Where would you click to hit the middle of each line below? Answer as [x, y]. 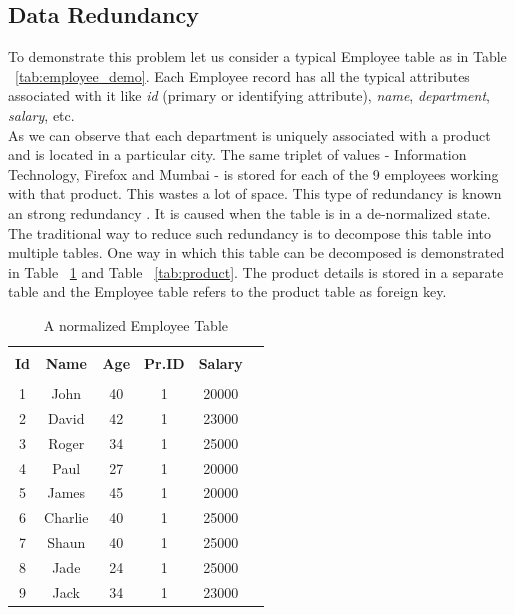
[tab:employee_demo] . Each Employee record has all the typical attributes [242, 75]
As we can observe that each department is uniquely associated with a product [249, 134]
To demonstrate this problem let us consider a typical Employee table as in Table [257, 56]
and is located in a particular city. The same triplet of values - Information [237, 154]
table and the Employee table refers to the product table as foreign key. [227, 291]
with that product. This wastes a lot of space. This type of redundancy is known [255, 193]
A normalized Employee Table [135, 324]
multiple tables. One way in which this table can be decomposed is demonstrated [256, 252]
